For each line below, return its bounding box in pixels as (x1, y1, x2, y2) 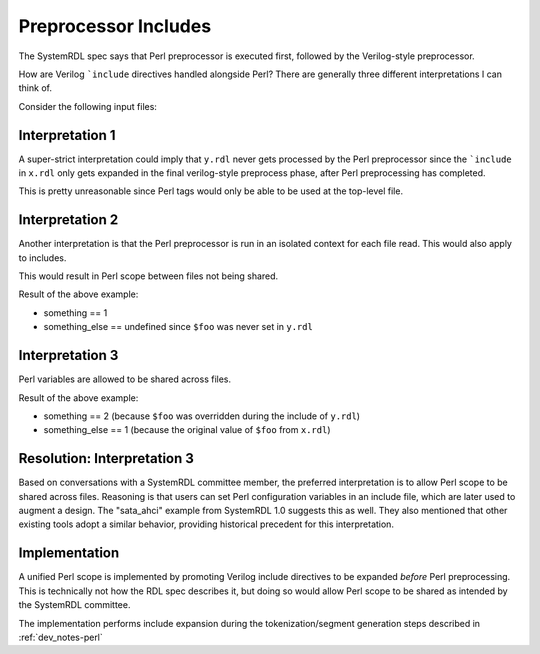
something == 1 (43, 306, 108, 319)
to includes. (18, 251, 67, 264)
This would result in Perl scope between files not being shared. (18, 270, 279, 282)
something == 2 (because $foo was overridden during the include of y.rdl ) (43, 410, 360, 422)
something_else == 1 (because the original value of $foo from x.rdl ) (43, 424, 331, 436)
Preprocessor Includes (18, 15, 212, 37)
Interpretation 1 (18, 126, 116, 144)
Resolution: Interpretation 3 (18, 450, 195, 467)
